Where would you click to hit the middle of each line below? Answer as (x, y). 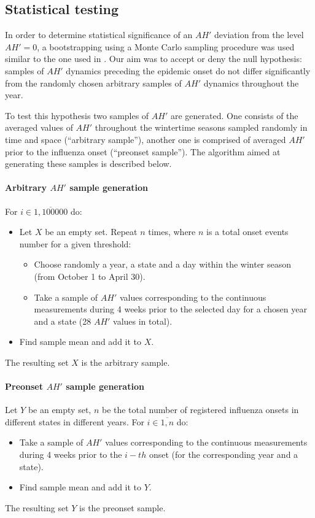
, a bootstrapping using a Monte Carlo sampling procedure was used (166, 46)
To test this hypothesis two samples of (77, 115)
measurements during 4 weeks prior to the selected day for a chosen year (170, 309)
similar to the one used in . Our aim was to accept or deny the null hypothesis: (154, 59)
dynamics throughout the (251, 83)
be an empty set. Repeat (91, 232)
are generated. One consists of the (234, 115)
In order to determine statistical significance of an (99, 35)
